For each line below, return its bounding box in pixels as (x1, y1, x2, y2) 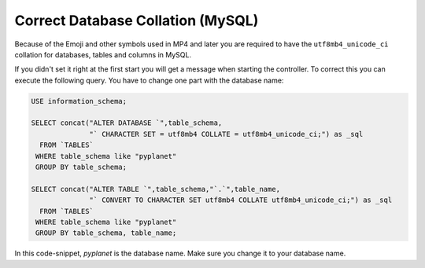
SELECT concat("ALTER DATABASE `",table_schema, (31, 119, 223, 127)
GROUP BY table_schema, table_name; (35, 229, 177, 237)
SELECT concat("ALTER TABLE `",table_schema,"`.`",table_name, (31, 185, 281, 193)
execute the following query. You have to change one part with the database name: (14, 75, 284, 85)
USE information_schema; (31, 97, 128, 105)
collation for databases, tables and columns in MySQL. (14, 50, 192, 59)
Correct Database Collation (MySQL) (14, 12, 259, 29)
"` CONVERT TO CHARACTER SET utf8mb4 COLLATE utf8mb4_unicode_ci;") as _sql (89, 196, 393, 204)
